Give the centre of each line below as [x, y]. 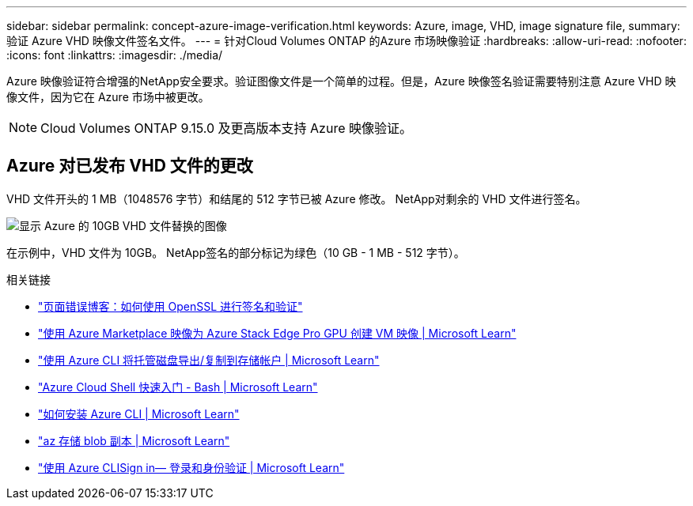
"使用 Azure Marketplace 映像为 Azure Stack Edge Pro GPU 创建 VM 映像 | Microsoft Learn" [277, 333]
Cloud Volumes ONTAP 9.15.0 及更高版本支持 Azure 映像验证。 [226, 128]
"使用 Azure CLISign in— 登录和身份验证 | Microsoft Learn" [191, 467]
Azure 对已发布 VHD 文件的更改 [130, 166]
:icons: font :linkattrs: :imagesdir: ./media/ [115, 55]
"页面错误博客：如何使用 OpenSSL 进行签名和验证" [170, 306]
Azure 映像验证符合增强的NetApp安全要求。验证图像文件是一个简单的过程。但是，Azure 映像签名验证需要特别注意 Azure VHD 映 [341, 81]
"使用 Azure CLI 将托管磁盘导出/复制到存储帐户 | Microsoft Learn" [209, 360]
